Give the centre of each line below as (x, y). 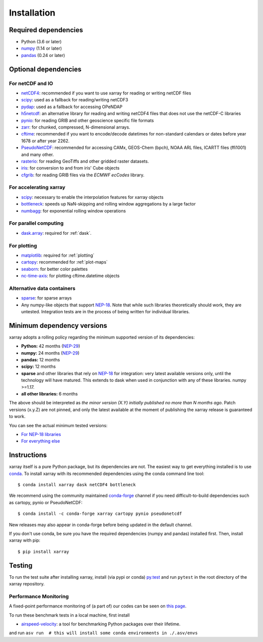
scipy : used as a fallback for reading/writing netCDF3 (75, 100)
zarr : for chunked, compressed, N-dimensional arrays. (76, 127)
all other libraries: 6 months (49, 394)
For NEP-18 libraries (41, 434)
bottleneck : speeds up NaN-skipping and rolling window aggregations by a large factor (108, 204)
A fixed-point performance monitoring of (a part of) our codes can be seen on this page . (98, 606)
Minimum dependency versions (58, 326)
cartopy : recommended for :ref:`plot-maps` (65, 262)
